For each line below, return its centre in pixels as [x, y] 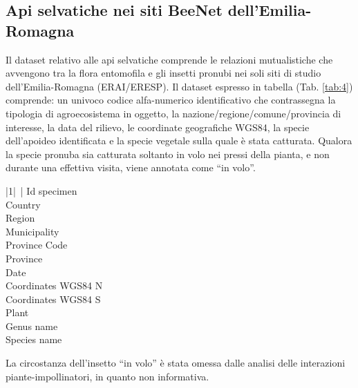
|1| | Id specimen [41, 190]
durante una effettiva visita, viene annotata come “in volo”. [131, 167]
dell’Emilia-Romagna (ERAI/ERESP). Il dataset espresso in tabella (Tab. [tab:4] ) [179, 86]
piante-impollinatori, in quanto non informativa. [107, 376]
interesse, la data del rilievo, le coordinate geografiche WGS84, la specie [158, 127]
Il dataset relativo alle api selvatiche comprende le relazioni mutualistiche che [169, 59]
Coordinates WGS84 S [53, 299]
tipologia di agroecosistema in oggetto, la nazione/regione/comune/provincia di [173, 113]
